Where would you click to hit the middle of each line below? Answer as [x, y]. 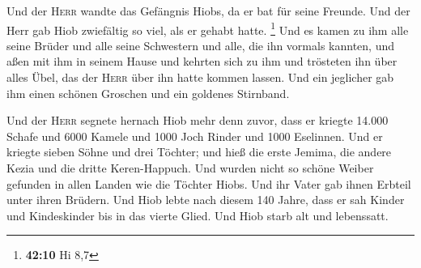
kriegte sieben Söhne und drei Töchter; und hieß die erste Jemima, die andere [199, 152]
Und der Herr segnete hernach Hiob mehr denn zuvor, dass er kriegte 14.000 [198, 120]
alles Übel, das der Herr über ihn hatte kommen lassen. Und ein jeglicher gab [200, 77]
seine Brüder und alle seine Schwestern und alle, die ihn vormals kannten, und [201, 45]
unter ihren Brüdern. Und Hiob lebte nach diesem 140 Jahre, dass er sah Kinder [206, 200]
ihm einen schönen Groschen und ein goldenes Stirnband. [148, 93]
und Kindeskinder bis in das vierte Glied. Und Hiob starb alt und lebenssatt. [198, 215]
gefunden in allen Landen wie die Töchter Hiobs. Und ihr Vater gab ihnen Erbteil [209, 183]
